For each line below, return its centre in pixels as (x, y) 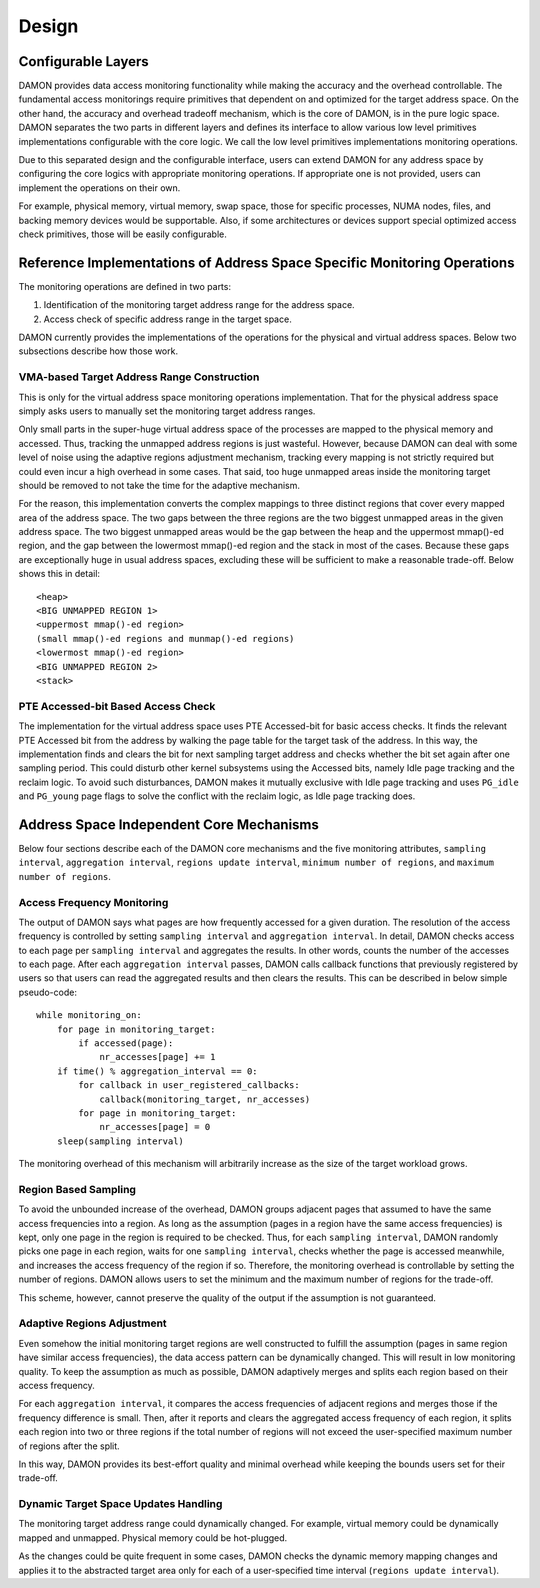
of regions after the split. (69, 1446)
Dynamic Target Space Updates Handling (120, 1504)
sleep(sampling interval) (120, 1141)
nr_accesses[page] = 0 (155, 1127)
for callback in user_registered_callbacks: (189, 1085)
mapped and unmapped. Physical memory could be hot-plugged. (153, 1537)
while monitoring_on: (89, 1015)
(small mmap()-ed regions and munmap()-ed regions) (165, 638)
